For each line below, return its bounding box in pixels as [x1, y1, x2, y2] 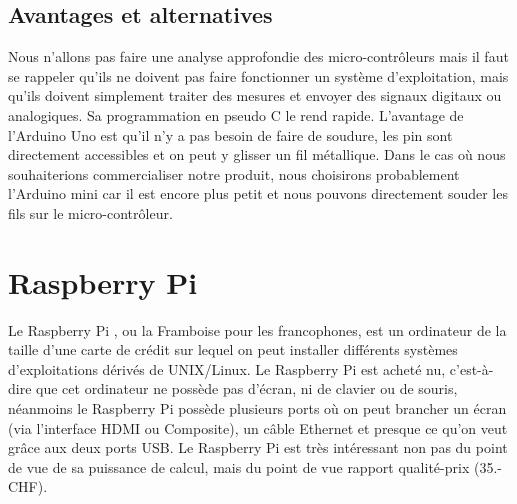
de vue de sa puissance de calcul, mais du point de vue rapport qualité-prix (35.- [8, 456, 502, 477]
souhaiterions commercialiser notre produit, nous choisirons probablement [8, 163, 460, 184]
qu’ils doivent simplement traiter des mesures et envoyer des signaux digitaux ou [8, 85, 502, 106]
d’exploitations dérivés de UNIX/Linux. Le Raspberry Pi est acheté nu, [8, 358, 446, 379]
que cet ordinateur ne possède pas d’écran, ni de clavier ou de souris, [36, 378, 458, 399]
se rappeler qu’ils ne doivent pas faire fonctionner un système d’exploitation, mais [8, 65, 509, 86]
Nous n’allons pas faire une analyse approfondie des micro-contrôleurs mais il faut [8, 46, 509, 67]
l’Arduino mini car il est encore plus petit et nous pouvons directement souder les [8, 183, 508, 204]
